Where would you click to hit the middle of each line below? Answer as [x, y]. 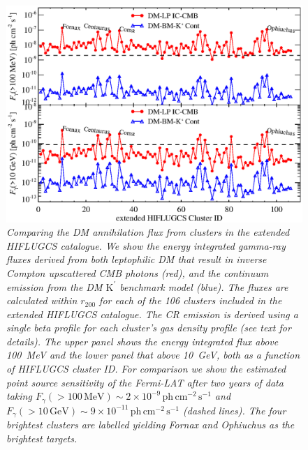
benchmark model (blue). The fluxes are [204, 286]
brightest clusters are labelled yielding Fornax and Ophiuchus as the [151, 425]
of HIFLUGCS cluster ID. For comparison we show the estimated [146, 369]
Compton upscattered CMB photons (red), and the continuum [138, 272]
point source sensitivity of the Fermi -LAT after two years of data [145, 382]
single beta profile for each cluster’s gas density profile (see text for [149, 328]
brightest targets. [42, 438]
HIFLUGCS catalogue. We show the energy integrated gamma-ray [146, 245]
